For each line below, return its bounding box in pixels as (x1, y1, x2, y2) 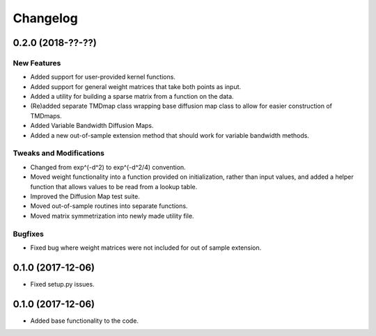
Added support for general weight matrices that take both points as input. (30, 82, 242, 90)
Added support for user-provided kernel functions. (30, 73, 175, 81)
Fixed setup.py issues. (30, 280, 95, 288)
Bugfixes (13, 229, 45, 239)
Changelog (13, 10, 78, 26)
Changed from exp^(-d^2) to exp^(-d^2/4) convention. (30, 163, 186, 171)
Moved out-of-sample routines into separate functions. (30, 202, 188, 210)
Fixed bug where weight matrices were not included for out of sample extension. (30, 243, 262, 252)
